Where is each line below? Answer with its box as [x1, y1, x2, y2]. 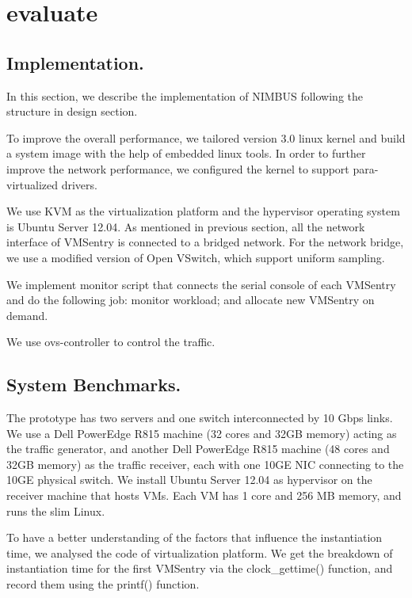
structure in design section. [6, 103, 138, 120]
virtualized [6, 176, 59, 192]
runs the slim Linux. [6, 502, 105, 519]
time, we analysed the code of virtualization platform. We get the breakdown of [6, 544, 393, 561]
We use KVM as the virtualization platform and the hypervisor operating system [6, 203, 400, 219]
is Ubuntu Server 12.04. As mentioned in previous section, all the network [6, 218, 365, 234]
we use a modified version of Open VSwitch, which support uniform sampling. [6, 249, 385, 265]
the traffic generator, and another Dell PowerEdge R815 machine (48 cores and [6, 440, 390, 457]
